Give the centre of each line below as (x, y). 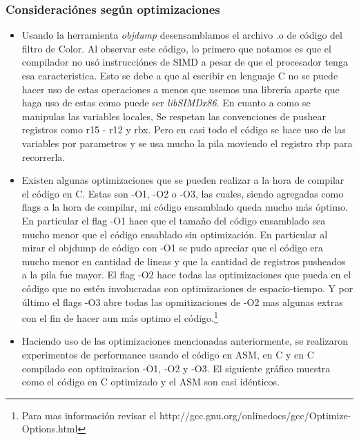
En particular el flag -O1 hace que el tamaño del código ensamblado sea (174, 220)
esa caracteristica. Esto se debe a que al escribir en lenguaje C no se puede (180, 75)
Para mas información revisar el (89, 415)
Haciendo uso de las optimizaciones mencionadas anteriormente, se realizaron (185, 341)
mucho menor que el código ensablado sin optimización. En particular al (175, 234)
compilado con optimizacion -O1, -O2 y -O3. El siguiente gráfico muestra (176, 368)
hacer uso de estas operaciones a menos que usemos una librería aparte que (181, 89)
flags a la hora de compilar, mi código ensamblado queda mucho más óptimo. (185, 207)
